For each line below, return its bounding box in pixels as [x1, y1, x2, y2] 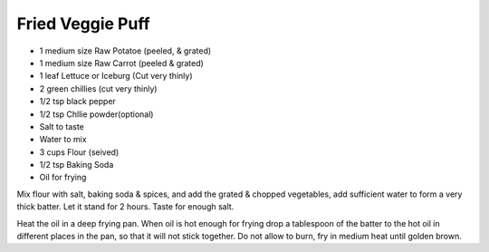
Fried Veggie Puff [16, 14, 150, 34]
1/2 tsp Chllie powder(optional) [39, 109, 154, 120]
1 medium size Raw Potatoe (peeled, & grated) [39, 45, 212, 56]
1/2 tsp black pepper [39, 96, 117, 107]
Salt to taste [39, 121, 85, 131]
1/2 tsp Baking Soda [39, 160, 114, 170]
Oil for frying [39, 172, 87, 183]
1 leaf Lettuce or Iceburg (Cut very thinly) [39, 71, 193, 82]
